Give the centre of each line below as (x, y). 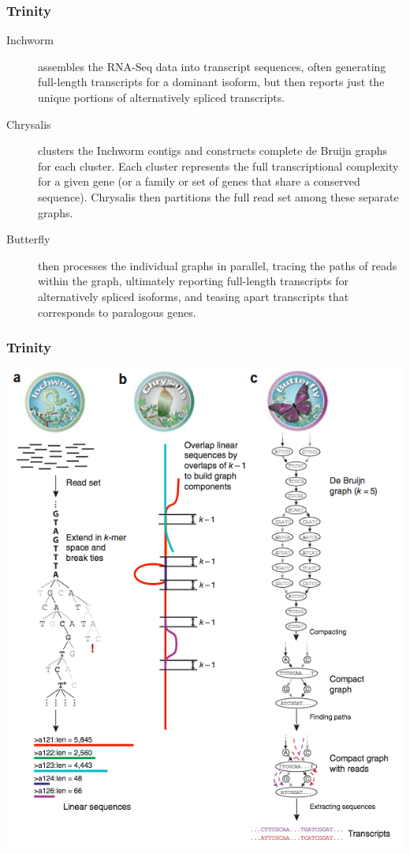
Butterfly (28, 239)
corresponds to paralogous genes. (117, 312)
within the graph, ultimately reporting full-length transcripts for (194, 281)
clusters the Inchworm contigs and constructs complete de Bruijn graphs (212, 150)
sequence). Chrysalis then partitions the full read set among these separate (218, 196)
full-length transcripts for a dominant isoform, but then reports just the (211, 82)
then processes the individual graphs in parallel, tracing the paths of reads (218, 265)
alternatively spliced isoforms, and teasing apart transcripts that (194, 296)
